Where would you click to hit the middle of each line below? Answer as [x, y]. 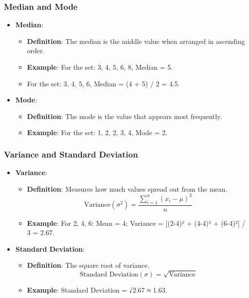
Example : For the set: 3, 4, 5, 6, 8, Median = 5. [100, 67]
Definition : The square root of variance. [88, 265]
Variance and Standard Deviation [71, 154]
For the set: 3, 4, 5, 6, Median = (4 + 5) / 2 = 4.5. [103, 83]
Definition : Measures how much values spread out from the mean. [127, 189]
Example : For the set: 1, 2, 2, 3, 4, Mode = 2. [97, 132]
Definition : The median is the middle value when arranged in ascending [136, 41]
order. [36, 50]
